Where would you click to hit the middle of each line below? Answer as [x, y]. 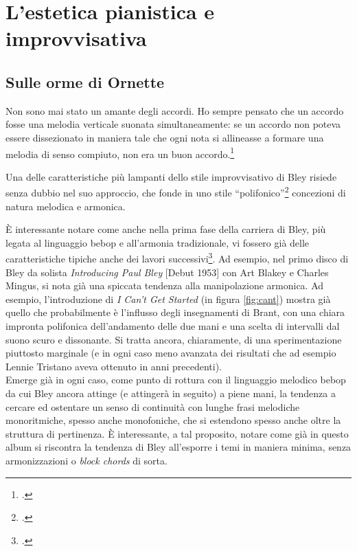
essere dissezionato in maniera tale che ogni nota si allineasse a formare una [165, 137]
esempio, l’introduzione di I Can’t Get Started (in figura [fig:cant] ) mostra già [168, 299]
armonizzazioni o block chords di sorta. [87, 460]
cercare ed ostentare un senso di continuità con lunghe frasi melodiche [153, 406]
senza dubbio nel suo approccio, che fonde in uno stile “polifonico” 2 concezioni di [176, 192]
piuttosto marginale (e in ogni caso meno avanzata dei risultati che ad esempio [171, 353]
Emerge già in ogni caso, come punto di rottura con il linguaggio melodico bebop [176, 380]
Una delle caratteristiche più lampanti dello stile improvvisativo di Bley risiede [171, 176]
